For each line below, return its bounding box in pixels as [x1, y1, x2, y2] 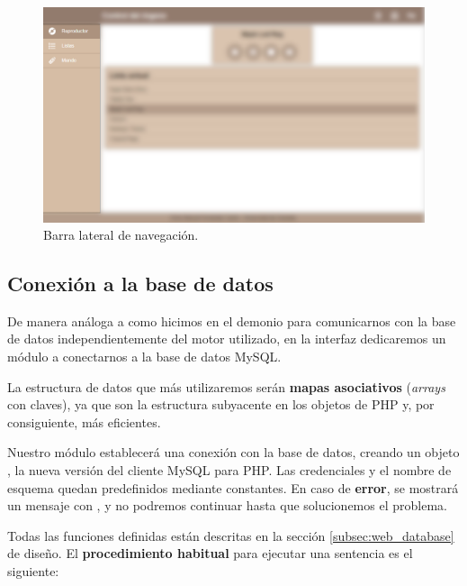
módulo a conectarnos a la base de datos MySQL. [7, 347, 282, 366]
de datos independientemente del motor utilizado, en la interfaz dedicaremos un [7, 329, 446, 348]
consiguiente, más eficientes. [7, 412, 161, 431]
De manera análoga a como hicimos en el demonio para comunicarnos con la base [7, 311, 456, 330]
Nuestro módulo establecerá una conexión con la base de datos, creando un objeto [7, 443, 460, 462]
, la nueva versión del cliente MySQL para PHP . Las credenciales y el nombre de [7, 461, 452, 480]
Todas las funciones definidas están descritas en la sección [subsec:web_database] [7, 526, 454, 545]
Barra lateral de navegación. [43, 225, 199, 244]
